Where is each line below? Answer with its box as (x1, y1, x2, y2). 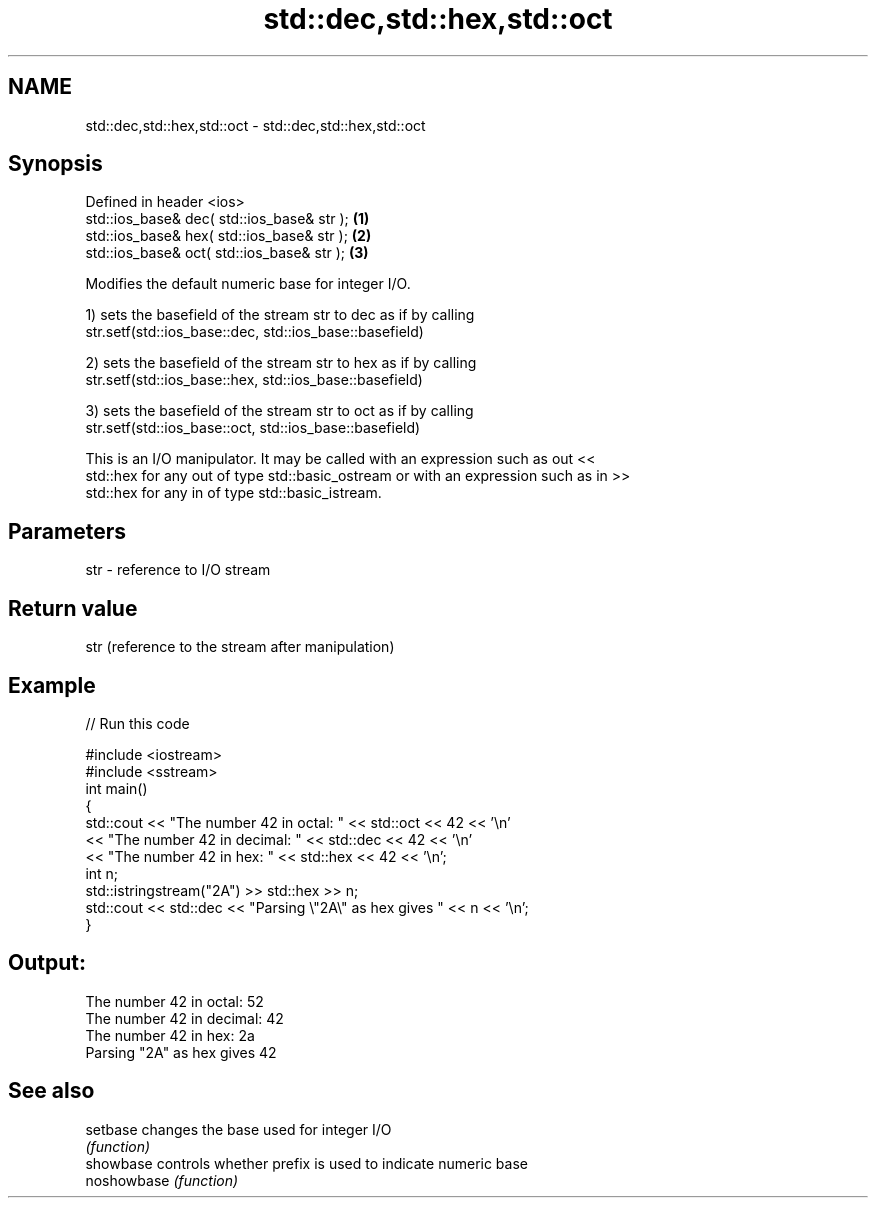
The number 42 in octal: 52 (85, 992, 264, 1010)
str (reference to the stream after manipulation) (85, 638, 395, 656)
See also (8, 1078, 95, 1104)
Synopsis (8, 151, 103, 177)
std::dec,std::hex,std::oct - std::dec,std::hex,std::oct (85, 116, 426, 134)
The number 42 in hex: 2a (85, 1026, 255, 1044)
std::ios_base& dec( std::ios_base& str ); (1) (85, 210, 370, 228)
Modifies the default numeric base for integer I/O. (85, 275, 411, 293)
